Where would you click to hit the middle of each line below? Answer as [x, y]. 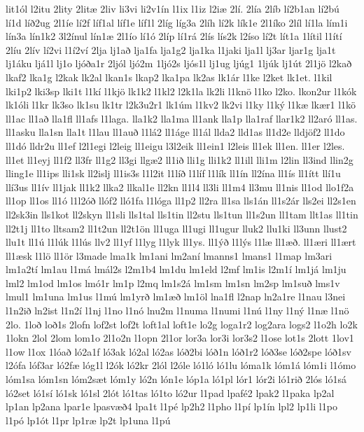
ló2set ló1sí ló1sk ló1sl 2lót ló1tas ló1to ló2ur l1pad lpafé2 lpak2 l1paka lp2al [170, 392]
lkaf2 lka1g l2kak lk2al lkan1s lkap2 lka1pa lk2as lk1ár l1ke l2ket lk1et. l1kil [169, 77]
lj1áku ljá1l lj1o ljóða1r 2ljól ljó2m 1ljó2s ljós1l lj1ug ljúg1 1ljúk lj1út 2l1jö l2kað [179, 63]
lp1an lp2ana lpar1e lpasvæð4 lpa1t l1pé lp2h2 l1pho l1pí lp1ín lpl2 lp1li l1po [171, 406]
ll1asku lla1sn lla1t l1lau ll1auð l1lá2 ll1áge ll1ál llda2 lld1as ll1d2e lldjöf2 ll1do [175, 132]
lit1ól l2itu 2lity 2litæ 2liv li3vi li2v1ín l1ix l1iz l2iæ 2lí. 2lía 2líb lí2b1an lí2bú [173, 8]
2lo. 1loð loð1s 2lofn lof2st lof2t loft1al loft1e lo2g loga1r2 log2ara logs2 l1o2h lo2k [182, 324]
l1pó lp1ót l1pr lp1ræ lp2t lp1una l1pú [88, 420]
